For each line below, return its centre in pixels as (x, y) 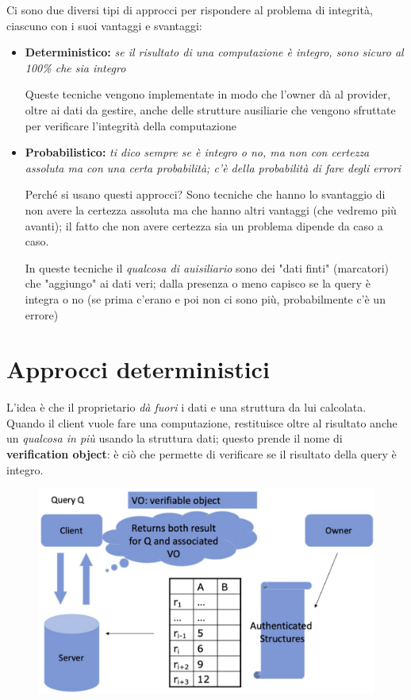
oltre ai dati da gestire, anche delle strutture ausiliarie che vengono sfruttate (210, 109)
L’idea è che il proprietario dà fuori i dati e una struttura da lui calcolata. (186, 407)
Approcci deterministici (138, 369)
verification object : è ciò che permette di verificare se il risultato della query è (202, 454)
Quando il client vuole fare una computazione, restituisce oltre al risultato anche (202, 422)
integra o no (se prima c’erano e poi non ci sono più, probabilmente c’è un (205, 298)
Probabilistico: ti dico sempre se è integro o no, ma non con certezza (197, 152)
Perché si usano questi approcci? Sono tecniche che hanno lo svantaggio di (205, 194)
